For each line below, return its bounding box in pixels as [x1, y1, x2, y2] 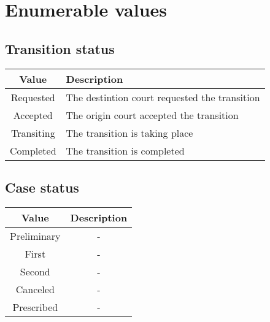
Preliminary [10, 228, 61, 243]
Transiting [10, 125, 55, 140]
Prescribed [12, 299, 58, 314]
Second [20, 264, 50, 278]
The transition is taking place [66, 125, 193, 140]
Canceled [15, 282, 55, 296]
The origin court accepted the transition [66, 107, 239, 122]
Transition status [5, 39, 115, 58]
